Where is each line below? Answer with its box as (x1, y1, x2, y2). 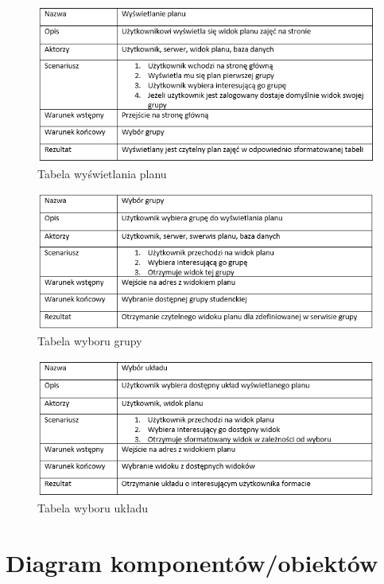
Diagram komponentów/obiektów (6, 546, 378, 578)
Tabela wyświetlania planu (37, 165, 167, 181)
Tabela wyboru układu (37, 499, 148, 516)
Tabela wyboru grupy (37, 333, 142, 349)
